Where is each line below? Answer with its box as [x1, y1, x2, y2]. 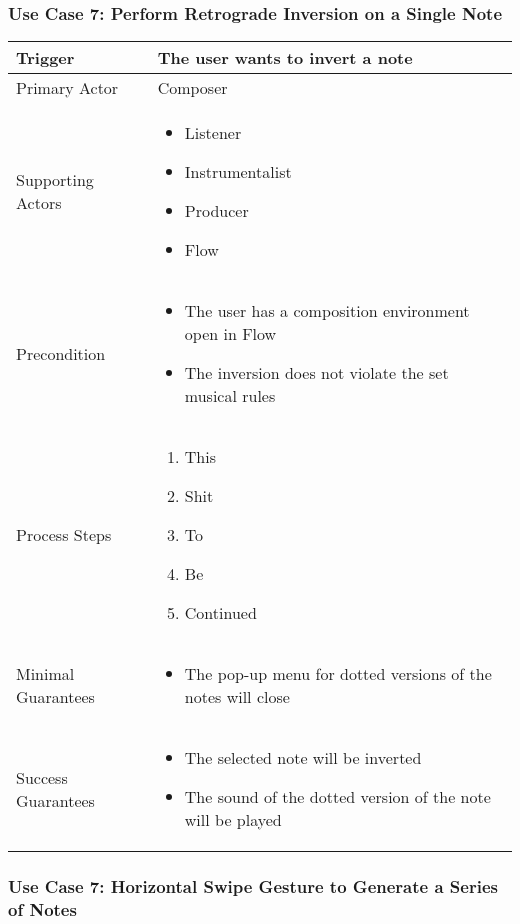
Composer [157, 76, 228, 100]
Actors [16, 191, 62, 215]
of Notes [8, 897, 77, 922]
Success [16, 765, 68, 789]
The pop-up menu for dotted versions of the [184, 662, 492, 686]
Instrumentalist [184, 160, 292, 184]
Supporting [16, 168, 94, 192]
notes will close [184, 685, 290, 709]
